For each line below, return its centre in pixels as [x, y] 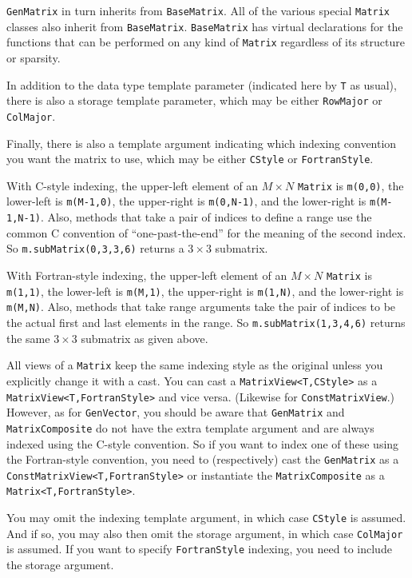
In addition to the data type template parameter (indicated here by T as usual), [202, 84]
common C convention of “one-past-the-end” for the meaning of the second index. [206, 232]
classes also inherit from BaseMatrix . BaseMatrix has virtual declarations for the [205, 26]
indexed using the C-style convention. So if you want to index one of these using [203, 443]
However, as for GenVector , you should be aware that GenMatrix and [176, 412]
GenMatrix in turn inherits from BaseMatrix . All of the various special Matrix [198, 10]
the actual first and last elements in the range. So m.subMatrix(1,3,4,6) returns [206, 322]
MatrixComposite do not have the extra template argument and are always [190, 427]
